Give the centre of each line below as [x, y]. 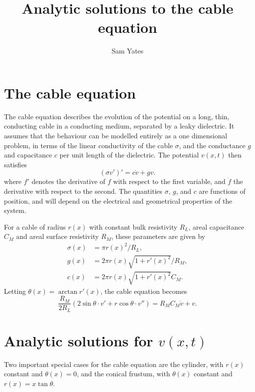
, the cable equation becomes [144, 291]
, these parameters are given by [158, 236]
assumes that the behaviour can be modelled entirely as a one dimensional [116, 136]
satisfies [15, 164]
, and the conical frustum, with [123, 374]
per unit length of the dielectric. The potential [129, 155]
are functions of [222, 191]
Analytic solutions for [78, 340]
